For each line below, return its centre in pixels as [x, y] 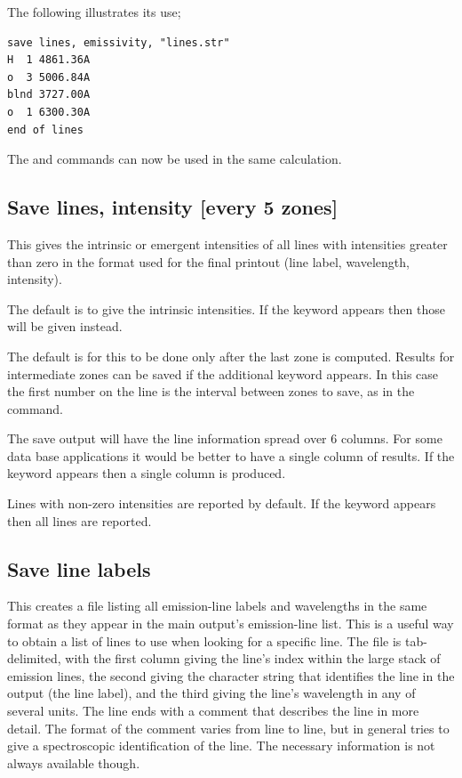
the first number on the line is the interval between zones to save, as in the [211, 391]
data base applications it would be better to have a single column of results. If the [231, 455]
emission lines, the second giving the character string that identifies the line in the [231, 675]
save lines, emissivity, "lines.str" [119, 42]
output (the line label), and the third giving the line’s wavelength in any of [211, 693]
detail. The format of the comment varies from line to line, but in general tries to [228, 728]
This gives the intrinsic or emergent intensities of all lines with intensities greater [227, 243]
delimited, [34, 658]
